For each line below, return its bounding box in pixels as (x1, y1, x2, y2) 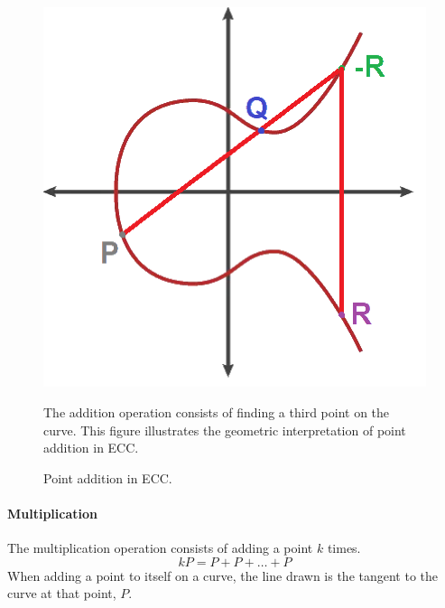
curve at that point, (7, 584, 116, 603)
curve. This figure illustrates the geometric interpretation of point (43, 420, 406, 439)
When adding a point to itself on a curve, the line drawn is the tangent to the (7, 566, 439, 585)
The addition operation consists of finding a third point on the (43, 403, 390, 422)
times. (327, 538, 361, 557)
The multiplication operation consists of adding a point (7, 538, 313, 557)
